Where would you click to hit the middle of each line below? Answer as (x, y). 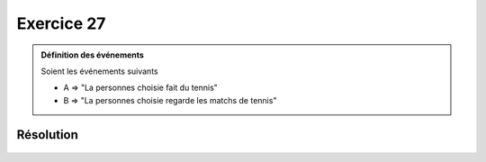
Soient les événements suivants (99, 71)
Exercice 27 (61, 23)
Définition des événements (92, 55)
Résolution (47, 135)
